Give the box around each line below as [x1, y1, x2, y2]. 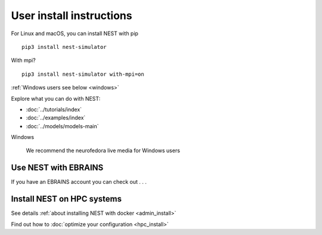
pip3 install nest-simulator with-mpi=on [21, 70, 144, 78]
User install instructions [11, 9, 132, 22]
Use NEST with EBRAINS [11, 163, 104, 173]
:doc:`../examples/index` [26, 114, 86, 122]
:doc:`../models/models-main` [26, 122, 99, 129]
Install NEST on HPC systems [11, 194, 122, 204]
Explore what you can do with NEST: [11, 95, 101, 102]
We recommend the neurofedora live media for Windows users [26, 147, 180, 154]
